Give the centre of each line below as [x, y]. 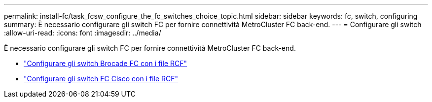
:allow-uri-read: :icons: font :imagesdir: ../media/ [83, 33]
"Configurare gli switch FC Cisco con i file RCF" [101, 79]
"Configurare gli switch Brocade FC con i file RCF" [106, 63]
